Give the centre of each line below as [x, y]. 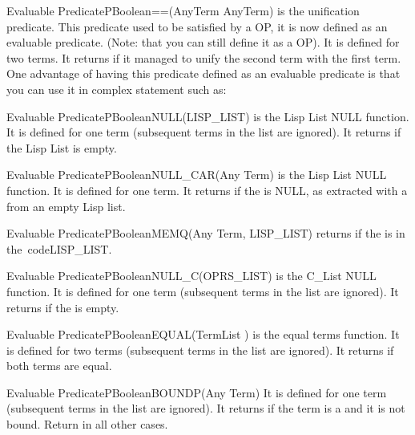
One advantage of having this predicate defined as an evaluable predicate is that [203, 73]
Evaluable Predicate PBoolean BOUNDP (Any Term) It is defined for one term [197, 392]
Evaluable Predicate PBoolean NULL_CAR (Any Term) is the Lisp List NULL [197, 175]
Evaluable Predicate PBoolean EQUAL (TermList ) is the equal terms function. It [203, 334]
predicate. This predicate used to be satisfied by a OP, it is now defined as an [197, 26]
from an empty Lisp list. [66, 206]
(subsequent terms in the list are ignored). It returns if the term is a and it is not [206, 408]
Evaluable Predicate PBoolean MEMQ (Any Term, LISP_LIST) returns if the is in [206, 233]
